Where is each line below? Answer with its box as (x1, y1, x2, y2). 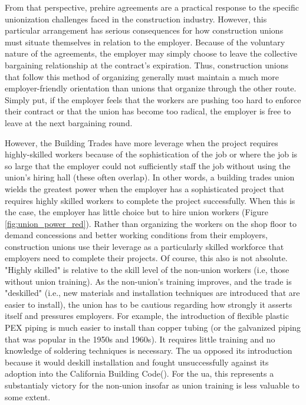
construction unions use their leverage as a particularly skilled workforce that (5, 240, 284, 252)
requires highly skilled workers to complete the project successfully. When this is (5, 194, 295, 206)
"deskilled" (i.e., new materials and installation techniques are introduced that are (5, 287, 300, 299)
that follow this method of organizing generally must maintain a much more (5, 70, 279, 83)
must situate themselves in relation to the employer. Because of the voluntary (5, 35, 285, 48)
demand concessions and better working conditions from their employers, (5, 229, 268, 241)
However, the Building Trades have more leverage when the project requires (5, 136, 278, 149)
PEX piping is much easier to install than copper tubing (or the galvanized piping (5, 321, 301, 334)
